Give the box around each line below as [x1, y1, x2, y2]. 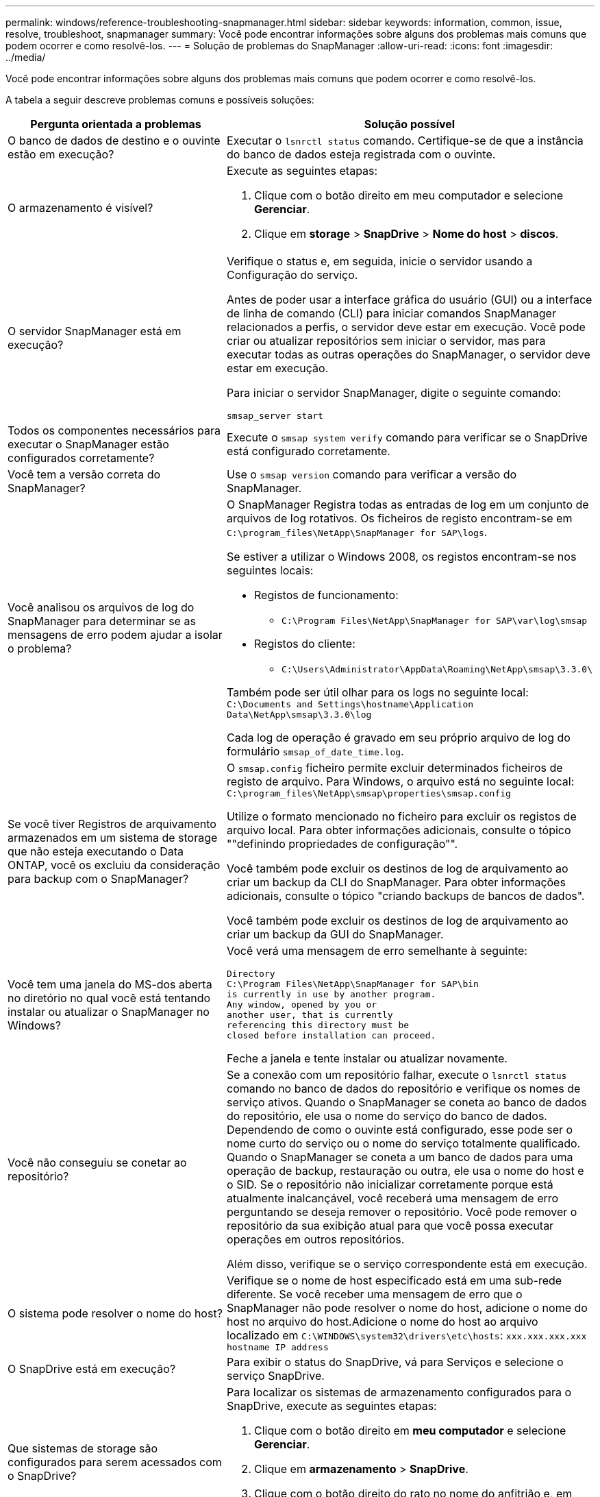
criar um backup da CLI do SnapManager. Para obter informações [227, 875, 566, 889]
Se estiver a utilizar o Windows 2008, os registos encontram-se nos [227, 550, 577, 563]
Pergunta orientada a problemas [30, 117, 201, 131]
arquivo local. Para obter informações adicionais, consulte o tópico [227, 823, 571, 837]
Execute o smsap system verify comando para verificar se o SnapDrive [227, 430, 588, 444]
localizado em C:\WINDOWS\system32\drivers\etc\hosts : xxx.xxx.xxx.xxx [227, 1328, 587, 1342]
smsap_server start [227, 411, 323, 421]
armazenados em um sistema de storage [8, 830, 218, 844]
